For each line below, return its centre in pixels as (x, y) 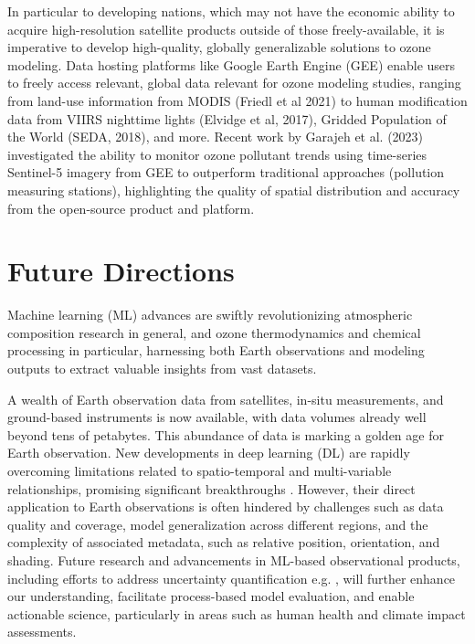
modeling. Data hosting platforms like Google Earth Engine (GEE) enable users (232, 64)
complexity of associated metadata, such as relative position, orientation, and (224, 542)
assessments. (42, 632)
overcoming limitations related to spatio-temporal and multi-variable (200, 470)
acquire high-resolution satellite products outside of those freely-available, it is (226, 29)
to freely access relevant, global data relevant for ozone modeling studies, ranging (234, 83)
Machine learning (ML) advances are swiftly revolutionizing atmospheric (210, 315)
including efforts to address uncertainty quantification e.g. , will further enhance (232, 578)
